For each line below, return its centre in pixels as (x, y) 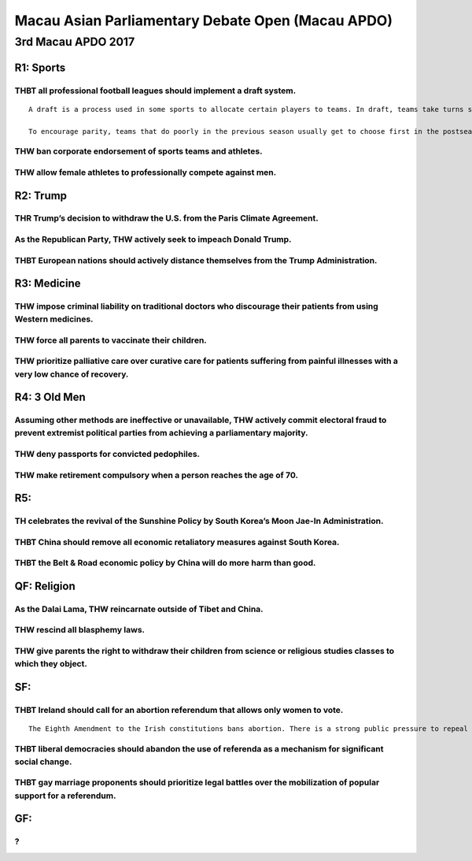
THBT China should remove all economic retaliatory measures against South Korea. (177, 542)
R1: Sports (40, 67)
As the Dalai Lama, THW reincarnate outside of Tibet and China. (139, 609)
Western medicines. (54, 319)
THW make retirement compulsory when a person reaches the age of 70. (157, 475)
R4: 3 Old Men (50, 397)
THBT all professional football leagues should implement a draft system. (155, 91)
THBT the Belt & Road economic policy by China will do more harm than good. (165, 563)
